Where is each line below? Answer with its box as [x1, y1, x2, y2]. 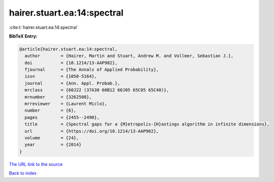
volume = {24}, [24, 135, 79, 141]
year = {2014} [24, 142, 82, 147]
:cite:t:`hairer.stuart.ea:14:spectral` [9, 24, 78, 30]
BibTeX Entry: [9, 33, 38, 39]
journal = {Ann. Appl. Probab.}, [24, 81, 120, 86]
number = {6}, [24, 108, 77, 113]
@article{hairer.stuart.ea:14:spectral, [19, 46, 117, 52]
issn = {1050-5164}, [24, 74, 97, 79]
